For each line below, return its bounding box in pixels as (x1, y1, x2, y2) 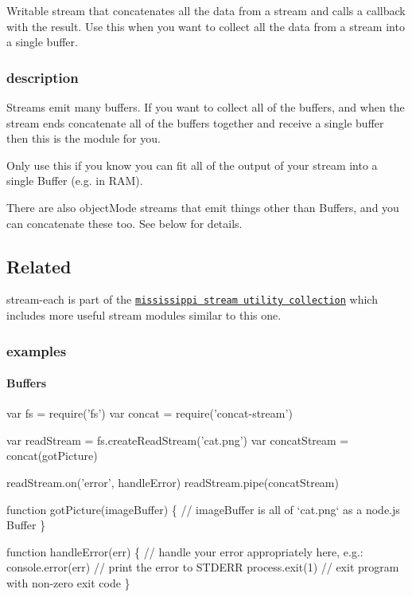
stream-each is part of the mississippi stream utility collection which (6, 291, 378, 308)
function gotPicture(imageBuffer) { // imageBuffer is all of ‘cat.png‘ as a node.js (6, 501, 400, 517)
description (6, 67, 79, 87)
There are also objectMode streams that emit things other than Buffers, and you (6, 198, 399, 215)
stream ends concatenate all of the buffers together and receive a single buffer (6, 114, 384, 131)
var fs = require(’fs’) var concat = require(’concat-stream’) (6, 405, 293, 422)
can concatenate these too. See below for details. (6, 214, 243, 231)
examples (6, 340, 67, 360)
